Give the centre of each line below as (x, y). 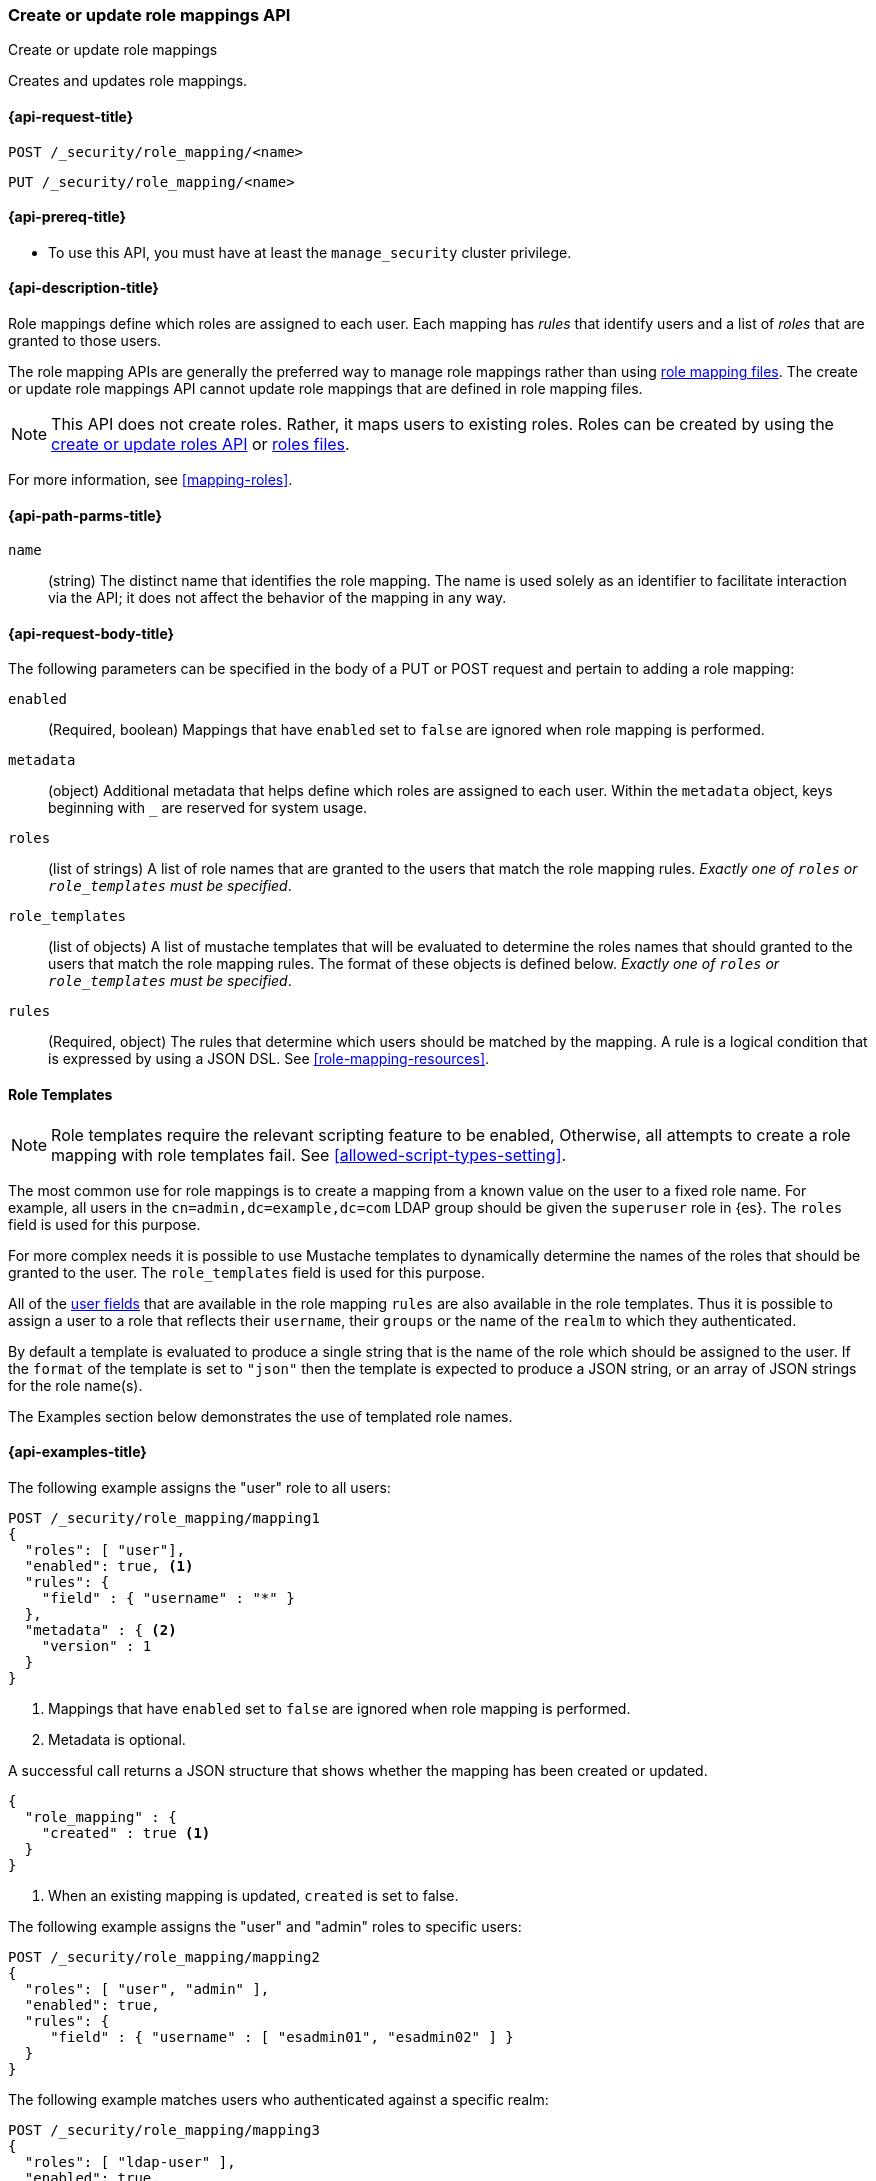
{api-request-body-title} (91, 633)
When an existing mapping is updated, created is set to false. (253, 1895)
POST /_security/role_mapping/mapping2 (164, 1956)
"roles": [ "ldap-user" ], (130, 2161)
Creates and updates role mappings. (128, 81)
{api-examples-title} (77, 1452)
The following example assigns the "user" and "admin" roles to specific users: (265, 1926)
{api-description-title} (83, 288)
